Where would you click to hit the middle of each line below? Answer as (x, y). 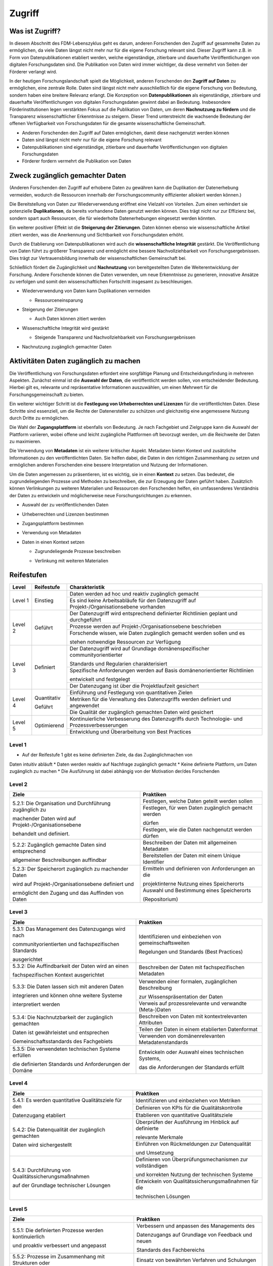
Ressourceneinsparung (59, 300)
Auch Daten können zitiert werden (70, 319)
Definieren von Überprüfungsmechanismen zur (192, 1159)
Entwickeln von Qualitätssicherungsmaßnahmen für (197, 1181)
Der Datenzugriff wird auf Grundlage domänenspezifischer (140, 649)
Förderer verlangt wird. (33, 71)
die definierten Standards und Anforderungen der (71, 1064)
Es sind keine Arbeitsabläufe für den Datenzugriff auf (133, 601)
